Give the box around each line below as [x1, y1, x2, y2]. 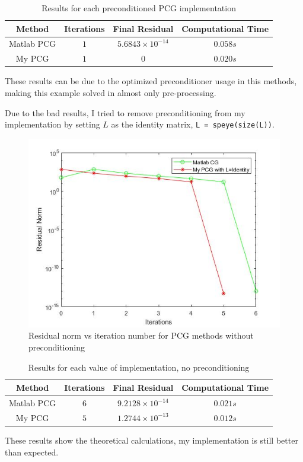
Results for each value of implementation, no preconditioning [28, 361, 250, 373]
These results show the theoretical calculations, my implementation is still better [5, 434, 298, 446]
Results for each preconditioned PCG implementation [42, 2, 236, 14]
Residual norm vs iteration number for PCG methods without [28, 329, 254, 342]
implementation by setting [5, 118, 100, 130]
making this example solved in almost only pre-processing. [5, 86, 216, 98]
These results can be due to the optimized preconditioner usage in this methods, [5, 75, 297, 87]
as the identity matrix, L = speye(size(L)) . [111, 118, 275, 130]
